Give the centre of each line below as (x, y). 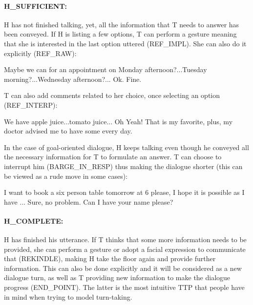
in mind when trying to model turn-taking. (68, 296)
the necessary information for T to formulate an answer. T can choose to (113, 157)
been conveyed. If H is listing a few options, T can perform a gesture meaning (120, 34)
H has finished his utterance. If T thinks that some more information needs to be (125, 239)
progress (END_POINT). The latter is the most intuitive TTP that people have (124, 287)
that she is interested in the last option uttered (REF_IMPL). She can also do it (125, 43)
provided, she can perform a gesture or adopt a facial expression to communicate (125, 249)
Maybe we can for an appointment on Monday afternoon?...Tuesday (105, 69)
